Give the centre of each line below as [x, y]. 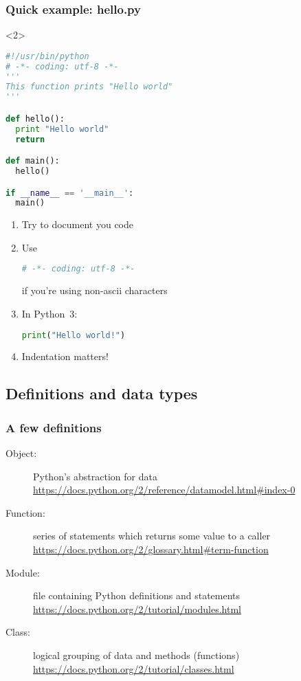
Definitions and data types [102, 393]
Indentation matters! [65, 356]
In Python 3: [49, 313]
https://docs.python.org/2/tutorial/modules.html [137, 609]
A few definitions [54, 427]
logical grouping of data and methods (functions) [136, 655]
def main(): [33, 161]
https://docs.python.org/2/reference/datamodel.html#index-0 [164, 490]
